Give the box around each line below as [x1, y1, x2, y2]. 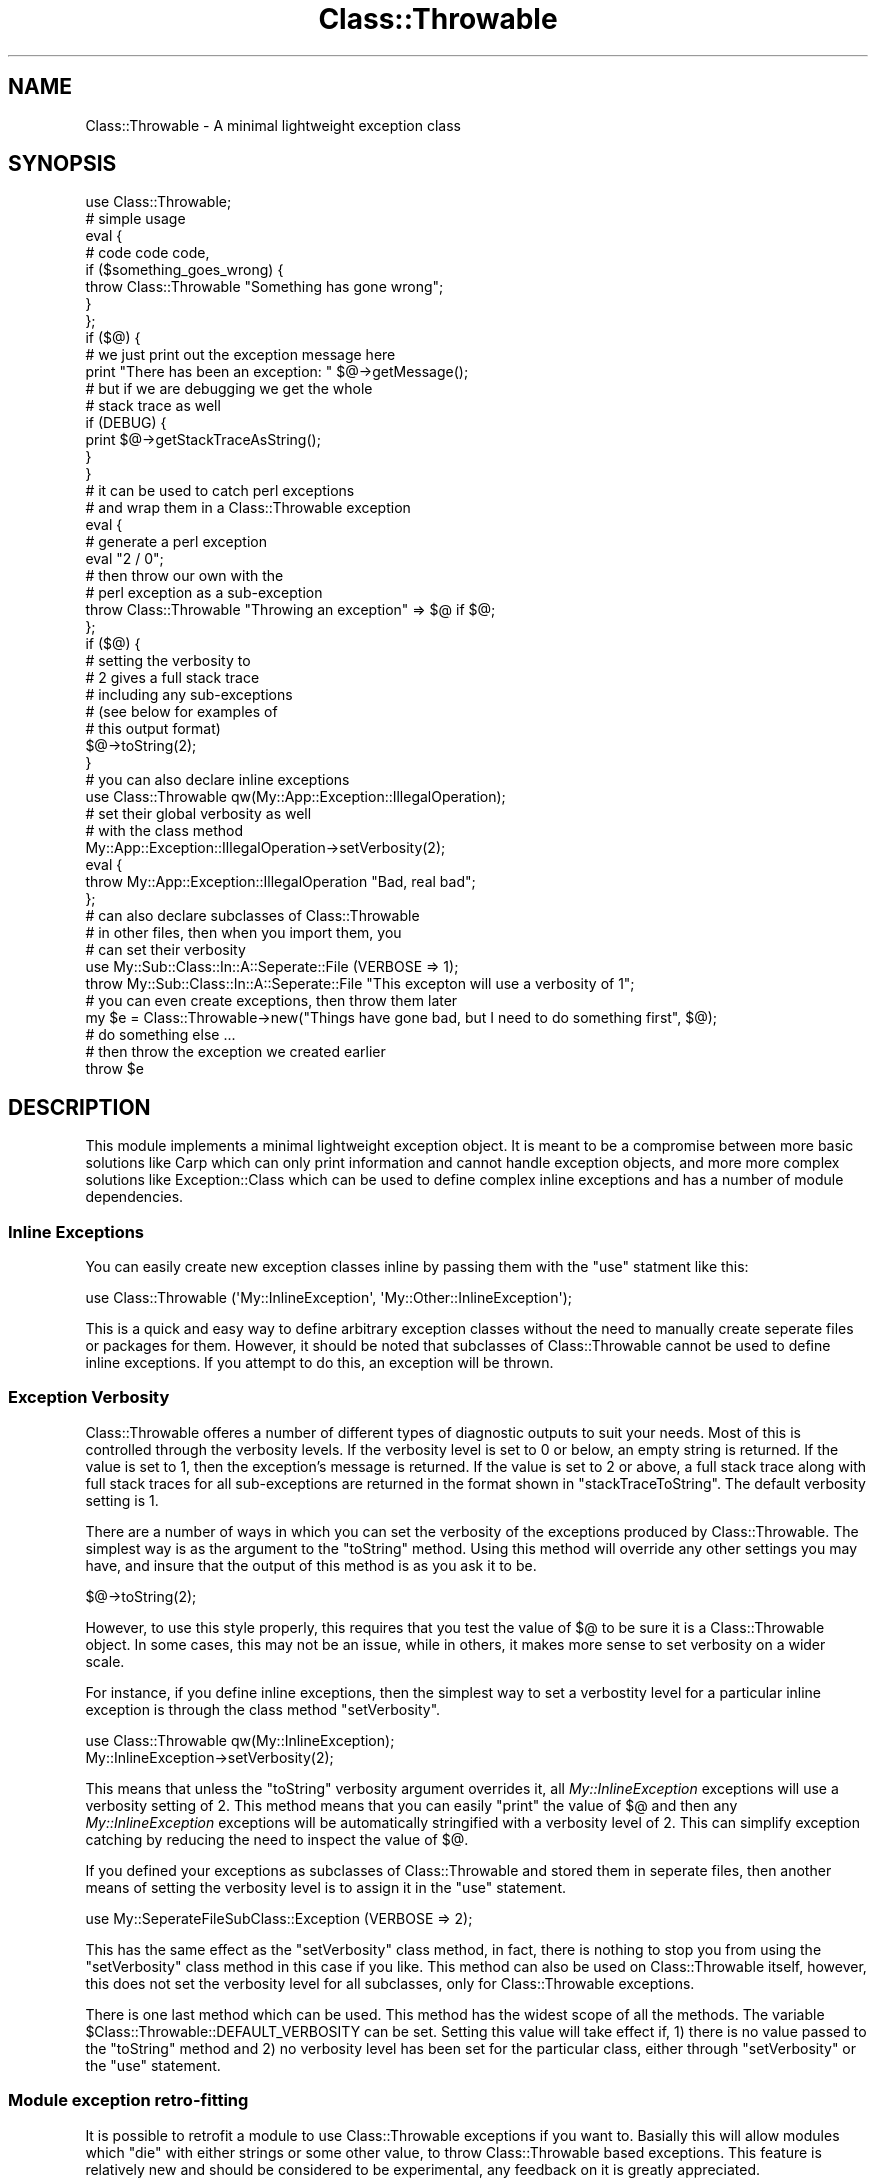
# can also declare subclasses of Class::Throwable [85, 907, 420, 925]
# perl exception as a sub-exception [85, 584, 323, 602]
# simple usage [85, 210, 186, 228]
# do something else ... [85, 1026, 236, 1044]
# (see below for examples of [85, 703, 278, 721]
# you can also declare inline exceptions [85, 771, 350, 789]
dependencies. [85, 1188, 184, 1206]
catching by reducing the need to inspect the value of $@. [85, 1830, 469, 1848]
